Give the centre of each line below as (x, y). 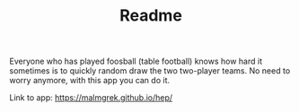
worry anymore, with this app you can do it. (90, 81)
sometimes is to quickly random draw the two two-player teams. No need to (150, 71)
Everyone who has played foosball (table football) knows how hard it (136, 61)
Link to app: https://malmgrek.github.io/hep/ (91, 98)
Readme (151, 16)
